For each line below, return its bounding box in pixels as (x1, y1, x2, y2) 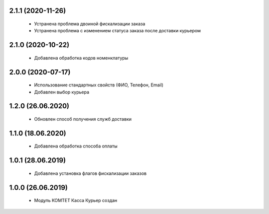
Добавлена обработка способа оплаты (34, 143, 118, 149)
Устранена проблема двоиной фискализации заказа (34, 21, 145, 27)
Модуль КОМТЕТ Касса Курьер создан (34, 198, 118, 204)
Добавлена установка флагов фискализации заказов (34, 170, 147, 176)
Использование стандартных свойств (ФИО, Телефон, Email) (34, 82, 164, 88)
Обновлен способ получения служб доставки (34, 116, 132, 122)
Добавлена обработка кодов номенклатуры (34, 55, 129, 61)
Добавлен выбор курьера (34, 89, 90, 95)
